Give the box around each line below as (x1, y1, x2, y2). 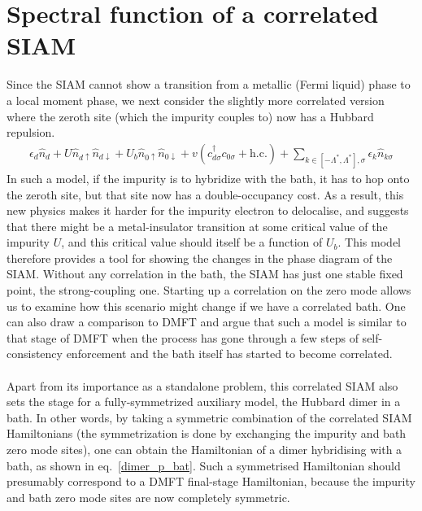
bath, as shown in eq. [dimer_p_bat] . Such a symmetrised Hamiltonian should (7, 456, 401, 474)
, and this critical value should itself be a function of (61, 234, 323, 251)
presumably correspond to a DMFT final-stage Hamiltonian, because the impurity (7, 473, 415, 490)
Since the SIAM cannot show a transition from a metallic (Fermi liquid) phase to (7, 76, 411, 93)
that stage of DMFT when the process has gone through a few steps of (7, 329, 359, 346)
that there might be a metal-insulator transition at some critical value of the (7, 217, 388, 234)
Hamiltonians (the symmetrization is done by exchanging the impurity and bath (7, 425, 407, 442)
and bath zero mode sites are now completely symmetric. (7, 488, 290, 505)
